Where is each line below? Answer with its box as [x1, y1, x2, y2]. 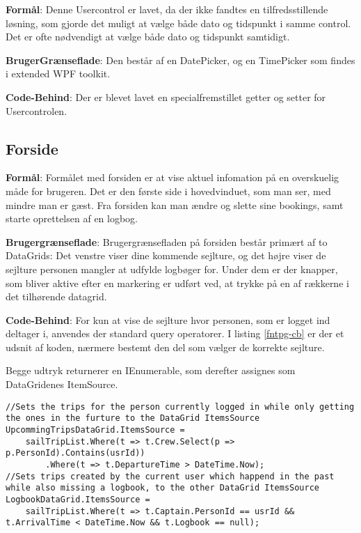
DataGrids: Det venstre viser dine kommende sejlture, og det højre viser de [6, 248, 326, 263]
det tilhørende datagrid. [6, 289, 107, 304]
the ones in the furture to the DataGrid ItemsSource [6, 413, 260, 424]
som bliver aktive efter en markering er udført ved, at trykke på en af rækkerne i [6, 275, 349, 290]
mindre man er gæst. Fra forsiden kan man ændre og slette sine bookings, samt [6, 197, 344, 212]
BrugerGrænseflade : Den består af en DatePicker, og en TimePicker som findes [6, 52, 355, 67]
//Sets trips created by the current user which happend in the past [6, 471, 335, 481]
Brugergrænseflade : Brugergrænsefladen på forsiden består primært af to [6, 234, 328, 249]
